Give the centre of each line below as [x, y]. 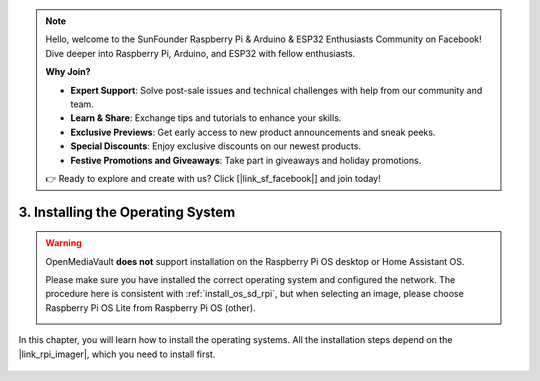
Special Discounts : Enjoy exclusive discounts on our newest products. [216, 146]
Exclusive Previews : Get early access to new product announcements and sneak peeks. [253, 132]
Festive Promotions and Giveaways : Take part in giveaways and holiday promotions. [246, 160]
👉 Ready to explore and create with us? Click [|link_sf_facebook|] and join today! [213, 178]
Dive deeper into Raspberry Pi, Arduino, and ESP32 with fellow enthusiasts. [200, 53]
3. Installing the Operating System [127, 211]
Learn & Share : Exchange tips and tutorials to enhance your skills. [206, 118]
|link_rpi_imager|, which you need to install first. [117, 354]
